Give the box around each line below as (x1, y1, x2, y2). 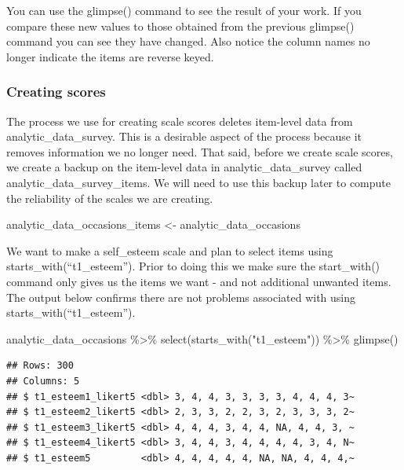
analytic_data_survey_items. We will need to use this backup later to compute (6, 174, 391, 190)
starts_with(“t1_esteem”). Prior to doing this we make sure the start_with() (6, 258, 380, 274)
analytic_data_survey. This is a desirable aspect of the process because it (6, 128, 362, 145)
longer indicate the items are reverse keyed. (6, 48, 214, 64)
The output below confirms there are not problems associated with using (6, 288, 356, 305)
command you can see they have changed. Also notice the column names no (6, 33, 370, 50)
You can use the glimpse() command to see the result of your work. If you (6, 2, 362, 18)
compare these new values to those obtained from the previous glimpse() (6, 17, 355, 34)
